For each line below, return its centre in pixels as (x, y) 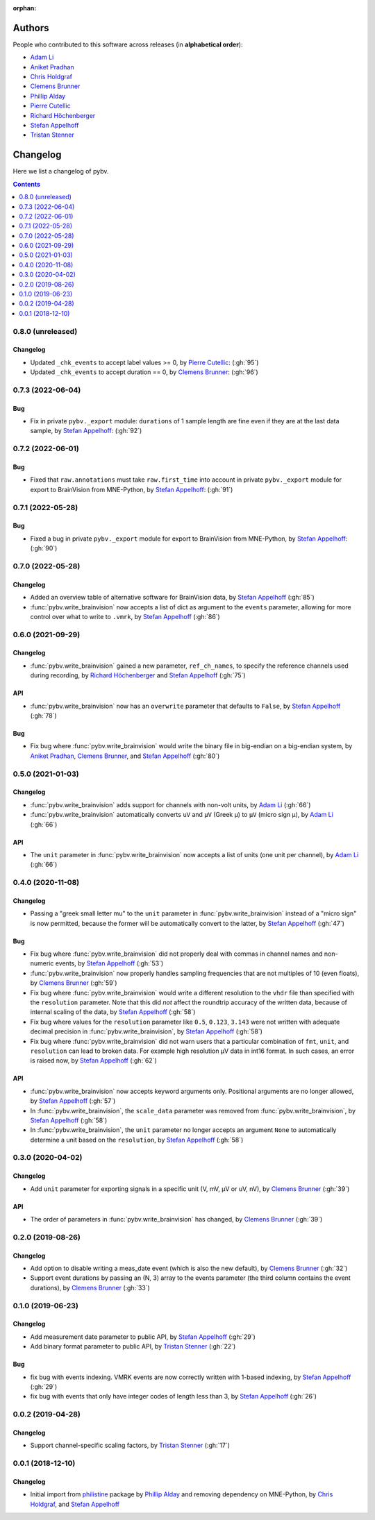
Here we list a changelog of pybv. (61, 171)
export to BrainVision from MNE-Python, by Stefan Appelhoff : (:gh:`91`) (132, 489)
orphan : (25, 8)
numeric (42, 963)
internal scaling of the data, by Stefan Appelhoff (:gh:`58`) (113, 1012)
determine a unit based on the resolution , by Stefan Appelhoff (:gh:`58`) (137, 1140)
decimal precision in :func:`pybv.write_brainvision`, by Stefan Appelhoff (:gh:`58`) (147, 1031)
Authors (31, 28)
